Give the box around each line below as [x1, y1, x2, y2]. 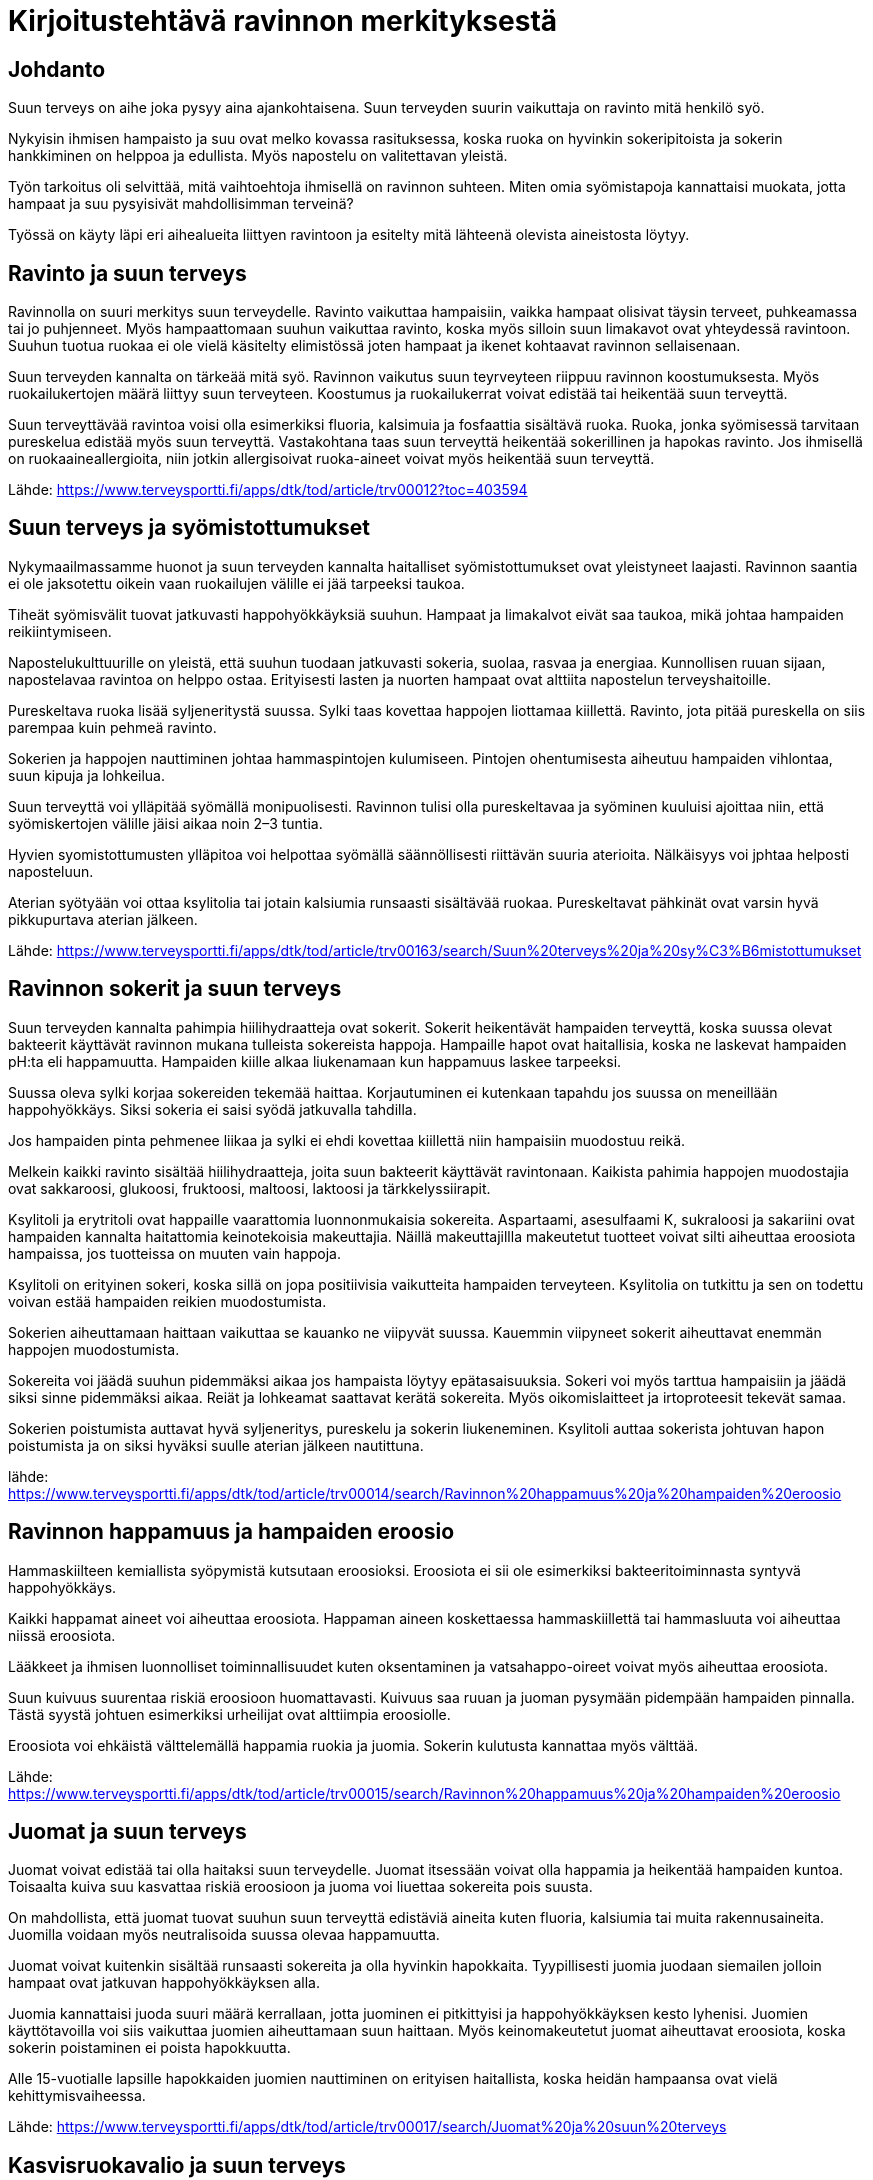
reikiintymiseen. [8, 622, 112, 640]
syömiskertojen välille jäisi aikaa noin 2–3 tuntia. [8, 814, 323, 832]
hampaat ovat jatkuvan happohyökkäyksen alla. [8, 1974, 320, 1992]
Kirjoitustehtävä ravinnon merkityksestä [8, 4, 558, 38]
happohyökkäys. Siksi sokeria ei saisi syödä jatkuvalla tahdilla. [8, 1100, 417, 1118]
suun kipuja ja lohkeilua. [8, 766, 166, 784]
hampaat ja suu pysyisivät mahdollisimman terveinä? [8, 195, 354, 213]
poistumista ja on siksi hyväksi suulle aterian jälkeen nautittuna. [8, 1436, 424, 1454]
